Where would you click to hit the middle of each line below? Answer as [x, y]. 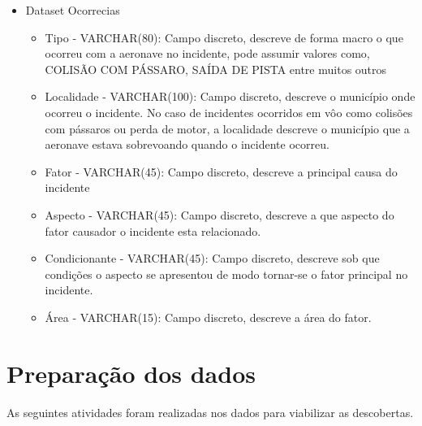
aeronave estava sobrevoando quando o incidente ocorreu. [187, 144]
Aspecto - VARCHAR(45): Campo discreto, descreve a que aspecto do [220, 214]
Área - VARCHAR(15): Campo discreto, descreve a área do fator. [208, 317]
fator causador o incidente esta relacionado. [153, 230]
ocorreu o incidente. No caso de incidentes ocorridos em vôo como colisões [229, 112]
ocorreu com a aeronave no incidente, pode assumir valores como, [207, 53]
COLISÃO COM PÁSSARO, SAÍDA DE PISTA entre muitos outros [216, 69]
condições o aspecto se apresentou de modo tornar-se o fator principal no [226, 274]
